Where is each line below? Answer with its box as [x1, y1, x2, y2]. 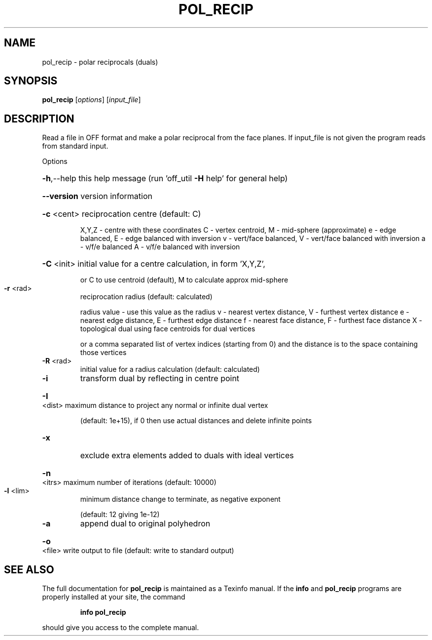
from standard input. [42, 142, 108, 151]
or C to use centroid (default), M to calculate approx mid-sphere [80, 276, 288, 284]
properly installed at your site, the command [42, 593, 185, 601]
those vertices [80, 348, 127, 357]
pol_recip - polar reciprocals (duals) [42, 57, 158, 66]
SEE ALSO [4, 563, 54, 576]
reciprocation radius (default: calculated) [80, 292, 213, 301]
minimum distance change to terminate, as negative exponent [80, 495, 281, 504]
